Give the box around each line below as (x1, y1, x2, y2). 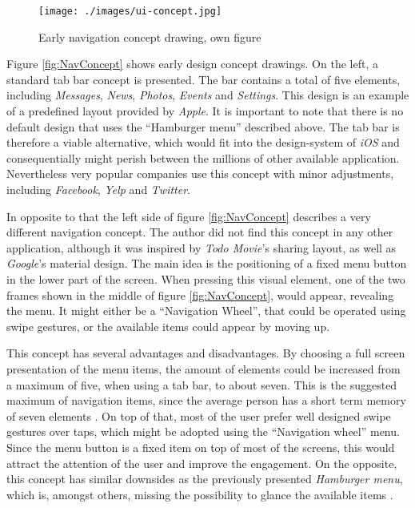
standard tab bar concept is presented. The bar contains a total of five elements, (6, 71, 401, 87)
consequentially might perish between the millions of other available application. (6, 149, 400, 166)
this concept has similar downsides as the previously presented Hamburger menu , (6, 470, 403, 487)
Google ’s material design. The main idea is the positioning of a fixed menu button (6, 255, 407, 272)
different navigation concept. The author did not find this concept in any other (6, 224, 393, 240)
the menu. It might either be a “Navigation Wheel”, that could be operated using (6, 302, 406, 319)
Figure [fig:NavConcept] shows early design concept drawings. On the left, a (6, 55, 378, 72)
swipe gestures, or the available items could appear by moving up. (6, 317, 330, 334)
